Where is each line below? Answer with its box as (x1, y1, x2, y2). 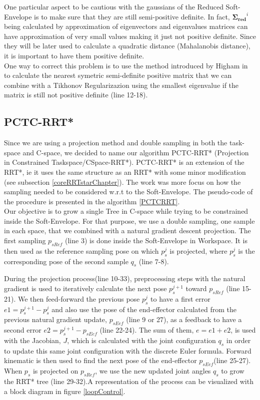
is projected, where (169, 245, 227, 256)
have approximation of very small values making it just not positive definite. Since (4, 30, 256, 41)
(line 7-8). (138, 256, 169, 266)
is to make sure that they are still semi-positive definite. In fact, (34, 11, 230, 21)
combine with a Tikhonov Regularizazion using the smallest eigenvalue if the (4, 79, 239, 90)
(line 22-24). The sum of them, (99, 325, 194, 335)
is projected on (32, 366, 78, 376)
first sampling (4, 235, 46, 246)
